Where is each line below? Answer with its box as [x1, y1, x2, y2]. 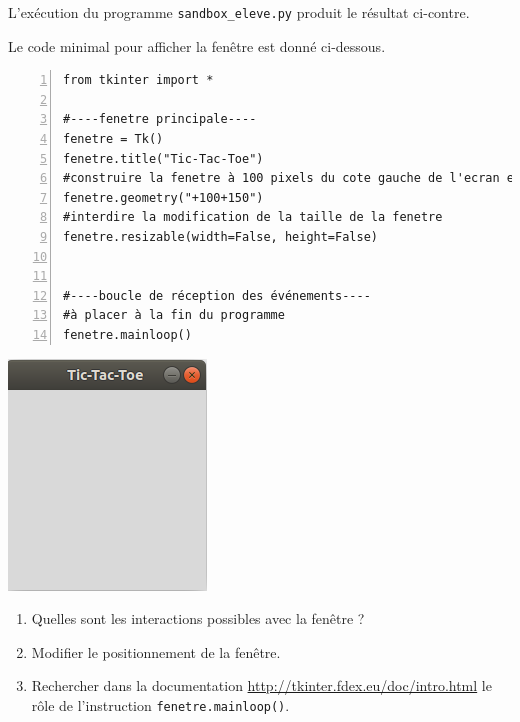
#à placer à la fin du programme [63, 308, 285, 323]
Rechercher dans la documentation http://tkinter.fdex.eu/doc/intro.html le [31, 675, 492, 696]
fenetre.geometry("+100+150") [63, 190, 264, 205]
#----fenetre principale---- [63, 112, 257, 127]
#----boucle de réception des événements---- [63, 288, 371, 303]
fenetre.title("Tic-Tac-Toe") [63, 151, 264, 166]
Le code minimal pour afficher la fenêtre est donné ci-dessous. [8, 35, 386, 56]
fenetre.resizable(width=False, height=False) [63, 230, 378, 244]
